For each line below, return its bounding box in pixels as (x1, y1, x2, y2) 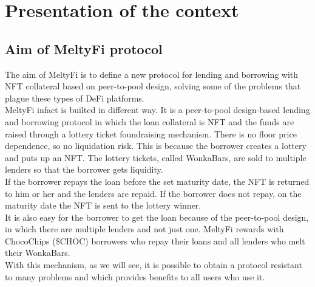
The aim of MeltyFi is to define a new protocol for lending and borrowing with (5, 67, 299, 80)
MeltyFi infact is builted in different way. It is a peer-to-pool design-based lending (5, 103, 310, 116)
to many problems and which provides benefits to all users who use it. (5, 270, 265, 283)
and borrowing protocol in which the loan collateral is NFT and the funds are (5, 115, 294, 128)
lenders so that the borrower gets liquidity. (5, 163, 163, 176)
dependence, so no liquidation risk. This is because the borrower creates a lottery (5, 139, 307, 152)
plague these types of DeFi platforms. (5, 91, 144, 104)
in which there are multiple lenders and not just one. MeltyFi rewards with (5, 223, 284, 235)
